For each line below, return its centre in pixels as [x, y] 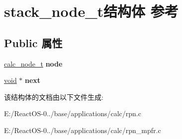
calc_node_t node [33, 63]
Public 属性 [33, 42]
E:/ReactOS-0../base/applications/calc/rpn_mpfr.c [83, 130]
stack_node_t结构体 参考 [91, 11]
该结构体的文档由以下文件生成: [54, 97]
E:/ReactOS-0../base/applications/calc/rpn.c [73, 113]
